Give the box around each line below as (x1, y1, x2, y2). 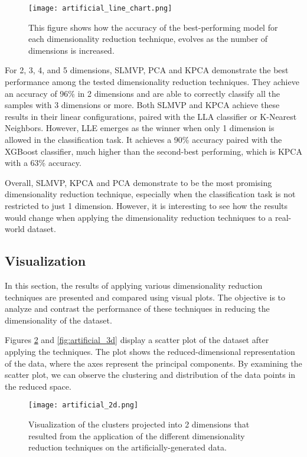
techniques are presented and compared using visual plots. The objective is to (5, 290, 286, 303)
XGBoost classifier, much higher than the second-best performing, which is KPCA (5, 145, 302, 157)
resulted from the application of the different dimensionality (28, 429, 245, 442)
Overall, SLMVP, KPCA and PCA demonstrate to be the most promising (5, 176, 272, 188)
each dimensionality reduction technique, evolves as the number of (28, 32, 268, 45)
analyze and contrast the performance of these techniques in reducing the (5, 302, 270, 315)
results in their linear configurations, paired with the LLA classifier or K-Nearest (5, 110, 297, 122)
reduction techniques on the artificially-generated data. (28, 441, 227, 453)
